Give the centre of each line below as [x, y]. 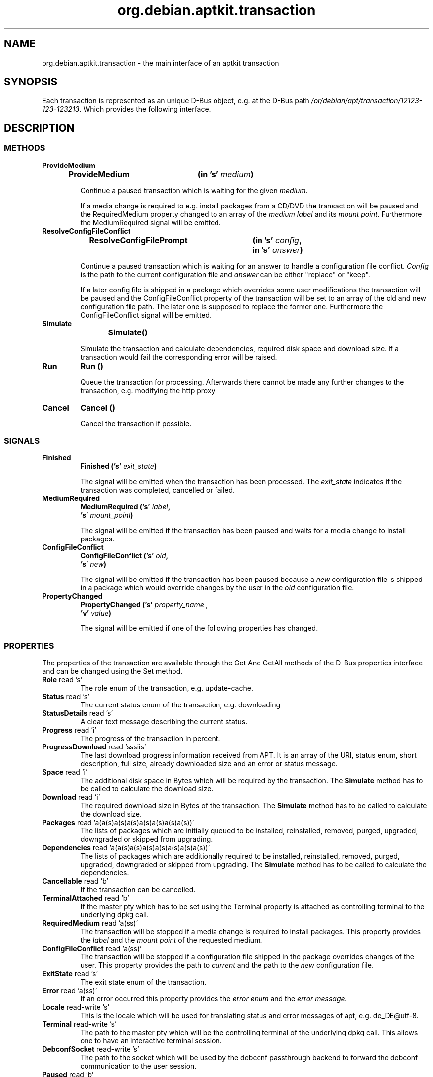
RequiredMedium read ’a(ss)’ [90, 923]
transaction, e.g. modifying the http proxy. [149, 390]
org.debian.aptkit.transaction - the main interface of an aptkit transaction [161, 63]
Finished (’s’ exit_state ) [119, 466]
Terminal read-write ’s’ [79, 1024]
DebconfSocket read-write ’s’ [91, 1049]
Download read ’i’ [71, 797]
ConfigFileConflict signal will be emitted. [146, 315]
